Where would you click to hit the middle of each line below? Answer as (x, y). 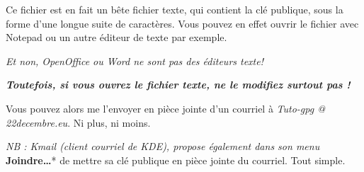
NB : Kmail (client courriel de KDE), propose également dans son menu (163, 146)
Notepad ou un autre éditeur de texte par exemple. (116, 37)
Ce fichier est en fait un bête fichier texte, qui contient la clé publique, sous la (175, 9)
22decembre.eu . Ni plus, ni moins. (78, 122)
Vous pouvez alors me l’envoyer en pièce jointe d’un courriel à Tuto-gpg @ (165, 108)
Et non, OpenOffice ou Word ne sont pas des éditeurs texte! (135, 61)
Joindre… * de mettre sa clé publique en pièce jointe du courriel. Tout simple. (176, 160)
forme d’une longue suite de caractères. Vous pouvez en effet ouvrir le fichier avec (182, 23)
